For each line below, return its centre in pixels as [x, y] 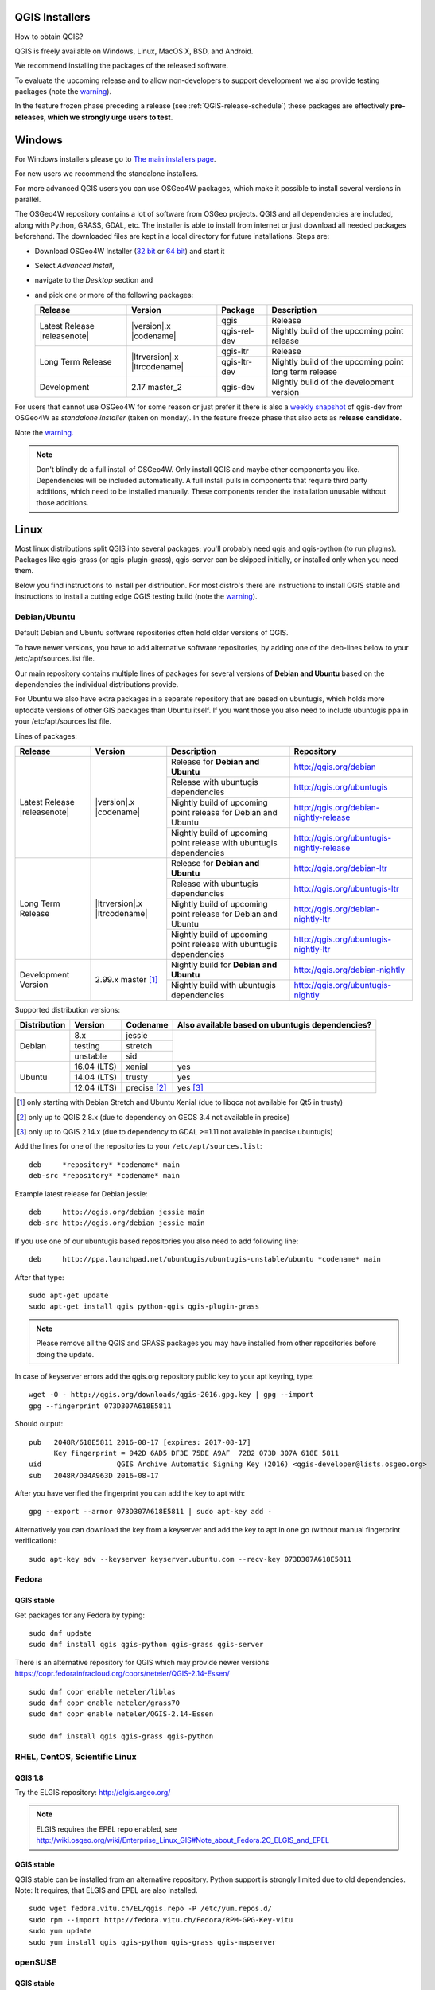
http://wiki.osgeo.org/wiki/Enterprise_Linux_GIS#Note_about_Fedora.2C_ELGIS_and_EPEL [183, 1840]
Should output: [39, 1424]
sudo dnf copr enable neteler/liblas [103, 1692]
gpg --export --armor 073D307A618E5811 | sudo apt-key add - [150, 1512]
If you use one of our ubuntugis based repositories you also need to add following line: [157, 1241]
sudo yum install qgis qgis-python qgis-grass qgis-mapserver [153, 1942]
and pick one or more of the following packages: [114, 295]
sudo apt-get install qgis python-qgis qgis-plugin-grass [144, 1307]
